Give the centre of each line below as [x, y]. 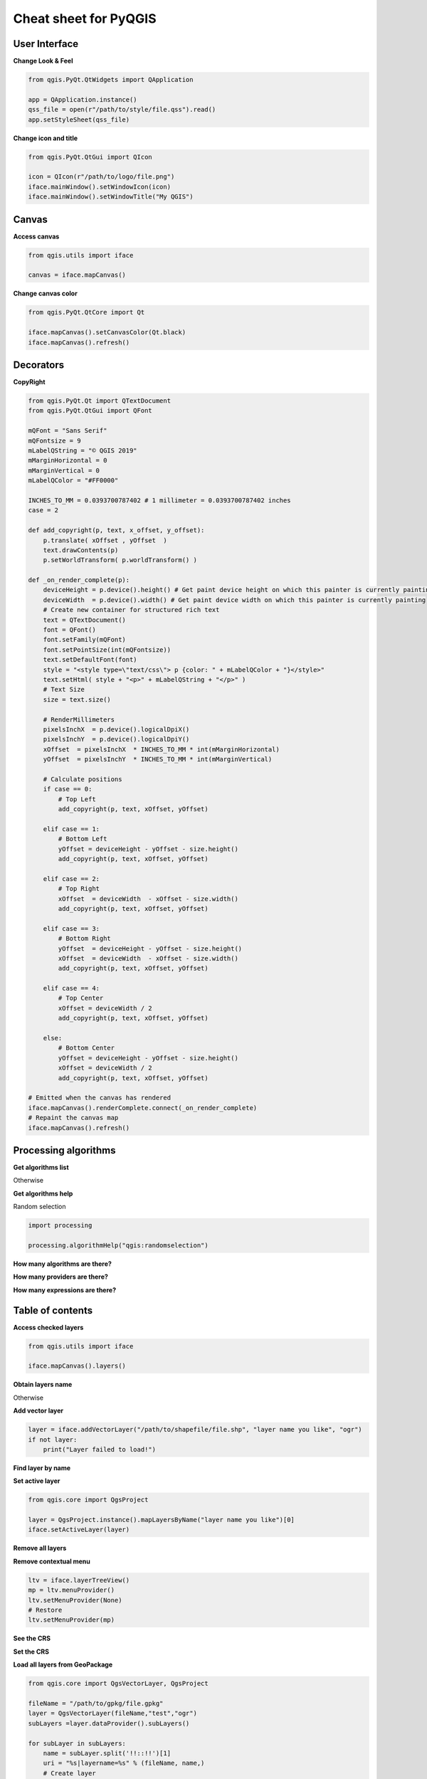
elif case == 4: [71, 988]
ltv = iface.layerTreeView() [79, 1580]
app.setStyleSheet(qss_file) [79, 120]
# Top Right [79, 889]
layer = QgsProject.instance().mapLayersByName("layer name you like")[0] [162, 1520]
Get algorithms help [43, 1193]
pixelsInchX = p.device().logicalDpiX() [116, 729]
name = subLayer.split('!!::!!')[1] [107, 1753]
